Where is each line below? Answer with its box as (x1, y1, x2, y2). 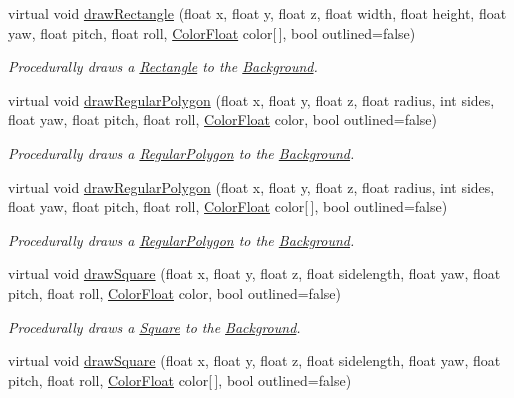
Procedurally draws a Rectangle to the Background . (8, 56, 318, 77)
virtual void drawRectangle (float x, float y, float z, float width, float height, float (8, 3, 507, 23)
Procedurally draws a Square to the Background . (8, 316, 301, 337)
